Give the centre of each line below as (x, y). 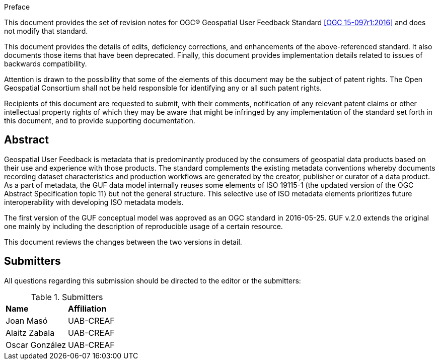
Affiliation (87, 308)
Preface (17, 7)
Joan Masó (27, 320)
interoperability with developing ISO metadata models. (94, 202)
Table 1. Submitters (67, 297)
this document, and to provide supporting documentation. (100, 121)
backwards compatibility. (46, 64)
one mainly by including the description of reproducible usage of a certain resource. (143, 226)
